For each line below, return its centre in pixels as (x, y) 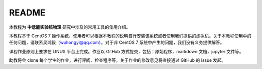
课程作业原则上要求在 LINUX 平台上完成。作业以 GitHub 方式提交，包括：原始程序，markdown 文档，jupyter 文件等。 (126, 51)
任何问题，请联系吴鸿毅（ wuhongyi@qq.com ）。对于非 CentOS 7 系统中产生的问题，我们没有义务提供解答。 (117, 42)
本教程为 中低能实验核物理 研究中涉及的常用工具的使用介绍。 (70, 27)
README (27, 13)
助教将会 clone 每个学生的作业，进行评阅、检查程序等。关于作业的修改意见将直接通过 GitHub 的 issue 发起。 (117, 60)
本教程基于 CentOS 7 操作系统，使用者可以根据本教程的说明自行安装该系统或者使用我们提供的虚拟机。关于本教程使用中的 (130, 36)
